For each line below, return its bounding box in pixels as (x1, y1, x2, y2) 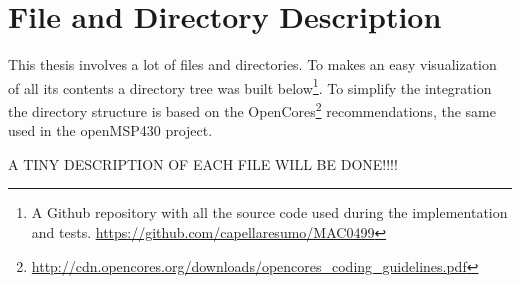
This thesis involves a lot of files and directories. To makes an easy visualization (8, 54, 497, 75)
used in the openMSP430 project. (8, 120, 213, 141)
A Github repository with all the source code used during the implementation (31, 202, 508, 223)
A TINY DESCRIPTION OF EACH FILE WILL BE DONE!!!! (8, 153, 398, 174)
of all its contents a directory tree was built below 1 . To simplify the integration (8, 74, 492, 98)
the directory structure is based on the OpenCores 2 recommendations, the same (8, 97, 496, 121)
